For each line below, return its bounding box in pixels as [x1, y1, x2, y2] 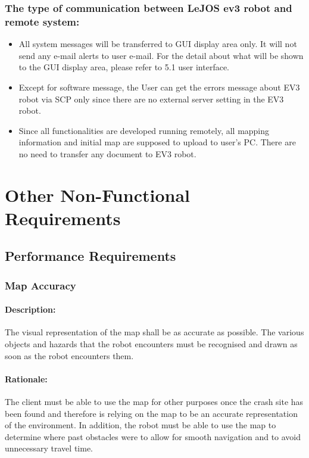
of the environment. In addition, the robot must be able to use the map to [5, 419, 276, 431]
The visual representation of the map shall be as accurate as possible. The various [5, 326, 304, 338]
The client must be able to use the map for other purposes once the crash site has [5, 395, 304, 408]
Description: [5, 303, 56, 316]
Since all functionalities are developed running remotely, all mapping [18, 124, 270, 136]
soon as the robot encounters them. [5, 349, 134, 362]
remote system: [5, 14, 80, 29]
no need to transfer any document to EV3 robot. [18, 147, 196, 160]
